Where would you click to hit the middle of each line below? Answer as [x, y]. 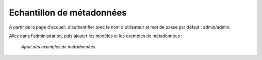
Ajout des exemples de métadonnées [58, 47]
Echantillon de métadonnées [68, 13]
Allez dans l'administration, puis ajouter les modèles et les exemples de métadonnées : [96, 36]
